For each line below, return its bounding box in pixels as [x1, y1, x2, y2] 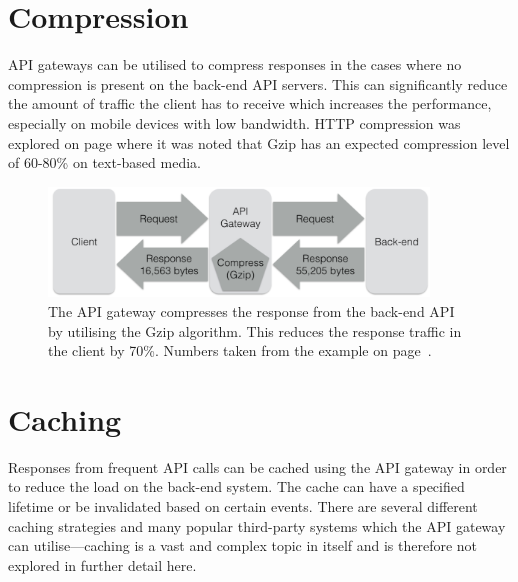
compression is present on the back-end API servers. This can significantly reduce [8, 73, 508, 94]
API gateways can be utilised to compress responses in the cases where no [8, 54, 462, 75]
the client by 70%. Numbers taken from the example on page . [48, 340, 432, 361]
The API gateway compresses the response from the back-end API [48, 300, 455, 321]
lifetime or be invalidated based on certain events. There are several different [8, 496, 478, 517]
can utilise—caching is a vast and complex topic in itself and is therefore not [8, 535, 478, 556]
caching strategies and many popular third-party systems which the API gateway [8, 515, 506, 536]
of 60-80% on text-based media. [8, 152, 201, 173]
